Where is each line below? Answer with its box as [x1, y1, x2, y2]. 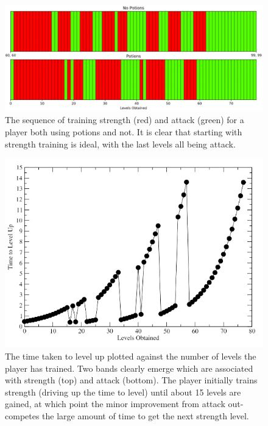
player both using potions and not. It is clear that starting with [5, 125, 242, 138]
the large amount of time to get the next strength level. [42, 409, 249, 422]
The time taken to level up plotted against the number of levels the [5, 349, 256, 362]
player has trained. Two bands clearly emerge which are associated [5, 361, 253, 374]
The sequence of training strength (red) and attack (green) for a [5, 113, 244, 126]
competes [5, 409, 40, 422]
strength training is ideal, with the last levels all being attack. [5, 137, 236, 150]
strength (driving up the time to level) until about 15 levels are [5, 385, 241, 398]
